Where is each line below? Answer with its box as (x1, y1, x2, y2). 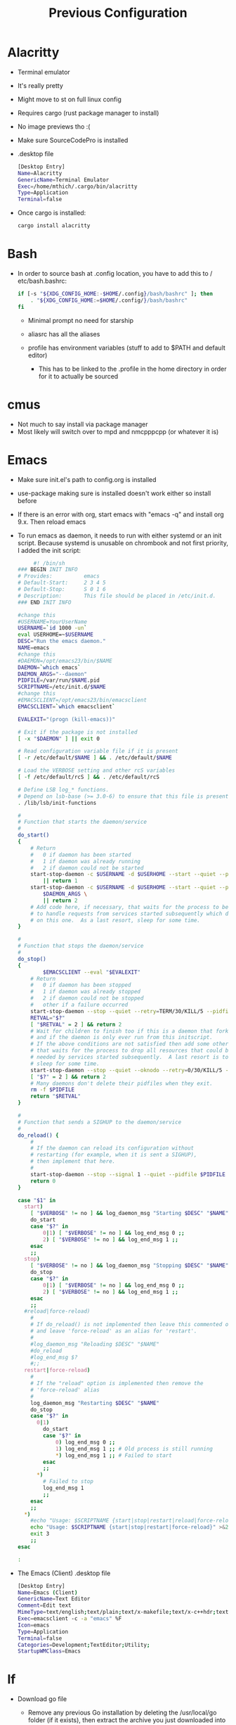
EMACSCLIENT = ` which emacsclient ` (17, 703, 116, 710)
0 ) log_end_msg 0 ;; (55, 1439, 116, 1446)
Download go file (17, 1695, 67, 1703)
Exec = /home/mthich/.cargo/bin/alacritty (17, 183, 138, 190)
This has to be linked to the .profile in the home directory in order (38, 364, 227, 373)
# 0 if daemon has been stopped (30, 981, 131, 989)
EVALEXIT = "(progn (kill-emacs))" (17, 715, 116, 723)
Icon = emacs (17, 1622, 50, 1629)
